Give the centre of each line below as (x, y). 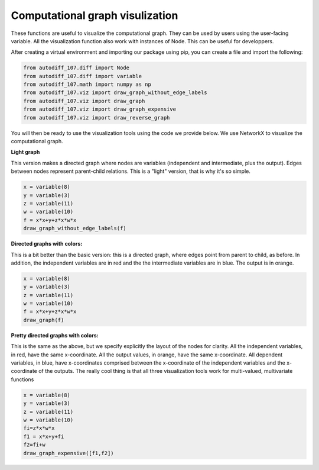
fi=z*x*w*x (39, 428)
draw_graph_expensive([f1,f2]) (69, 453)
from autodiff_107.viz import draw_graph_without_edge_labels (115, 93)
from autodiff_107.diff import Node (77, 68)
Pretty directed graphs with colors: (55, 335)
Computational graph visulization (95, 15)
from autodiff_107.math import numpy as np (87, 85)
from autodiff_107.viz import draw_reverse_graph (97, 117)
